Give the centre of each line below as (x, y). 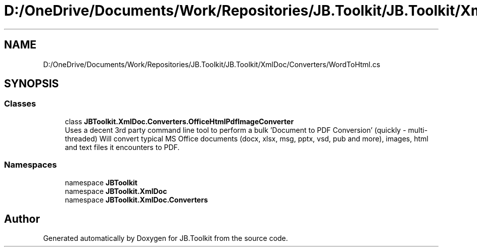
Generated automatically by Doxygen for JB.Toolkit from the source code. (165, 238)
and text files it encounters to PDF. (122, 147)
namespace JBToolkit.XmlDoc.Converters (136, 199)
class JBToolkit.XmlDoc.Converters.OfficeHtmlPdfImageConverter (179, 121)
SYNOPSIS (32, 84)
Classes (20, 104)
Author (22, 219)
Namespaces (31, 165)
